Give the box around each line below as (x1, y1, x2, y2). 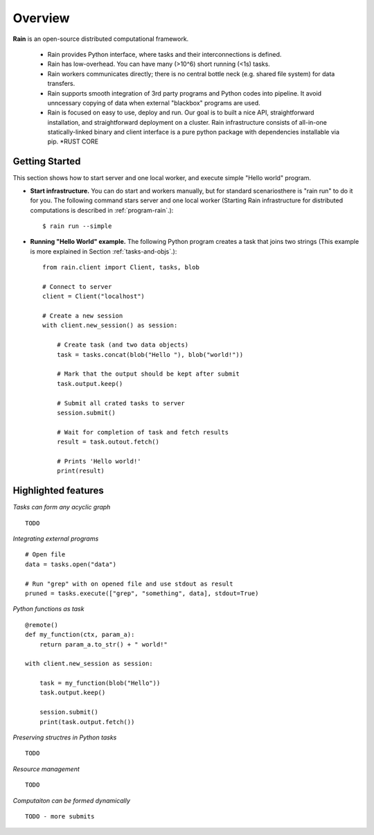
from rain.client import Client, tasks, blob (42, 263, 200, 272)
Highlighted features (12, 485, 104, 497)
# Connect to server (42, 283, 112, 290)
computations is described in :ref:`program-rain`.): (30, 206, 174, 214)
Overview (12, 10, 70, 26)
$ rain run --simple (42, 222, 112, 230)
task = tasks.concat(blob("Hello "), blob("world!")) (56, 351, 244, 358)
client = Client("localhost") (42, 292, 145, 301)
